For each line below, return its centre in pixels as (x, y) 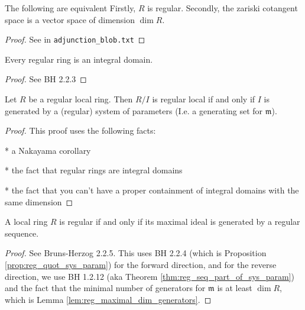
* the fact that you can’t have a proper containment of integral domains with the (152, 190)
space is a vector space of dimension (70, 19)
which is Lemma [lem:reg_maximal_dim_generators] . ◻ (108, 299)
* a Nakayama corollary (48, 150)
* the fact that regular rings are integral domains (94, 170)
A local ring (26, 222)
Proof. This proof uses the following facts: (80, 130)
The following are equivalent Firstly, (70, 8)
